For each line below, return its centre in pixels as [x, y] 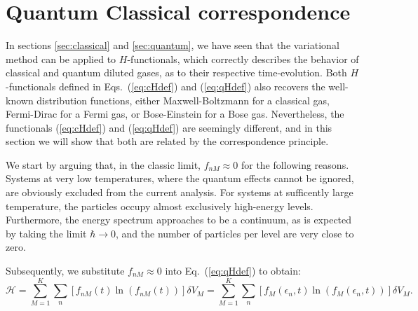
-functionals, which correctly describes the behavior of [243, 58]
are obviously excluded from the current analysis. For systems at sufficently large [180, 192]
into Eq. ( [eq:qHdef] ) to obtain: [233, 271]
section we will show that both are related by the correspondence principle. [167, 141]
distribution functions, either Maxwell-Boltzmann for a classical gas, [183, 100]
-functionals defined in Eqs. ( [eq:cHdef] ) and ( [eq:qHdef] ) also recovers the [166, 86]
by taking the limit [46, 233]
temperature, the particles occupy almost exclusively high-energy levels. [160, 206]
